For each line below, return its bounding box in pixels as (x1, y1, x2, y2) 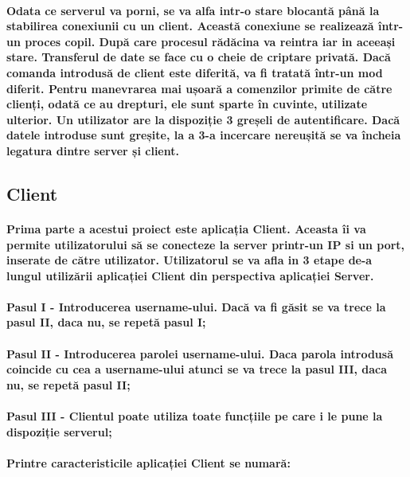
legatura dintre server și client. (6, 142, 179, 158)
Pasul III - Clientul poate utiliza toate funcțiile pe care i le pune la (6, 408, 383, 424)
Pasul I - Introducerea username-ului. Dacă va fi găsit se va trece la (6, 298, 386, 315)
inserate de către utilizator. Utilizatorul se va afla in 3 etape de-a (6, 252, 373, 268)
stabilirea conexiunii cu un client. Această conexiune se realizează (6, 18, 374, 34)
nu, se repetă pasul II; (6, 376, 131, 393)
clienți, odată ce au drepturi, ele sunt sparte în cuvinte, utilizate (6, 96, 368, 112)
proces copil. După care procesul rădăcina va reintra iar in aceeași (25, 33, 396, 49)
